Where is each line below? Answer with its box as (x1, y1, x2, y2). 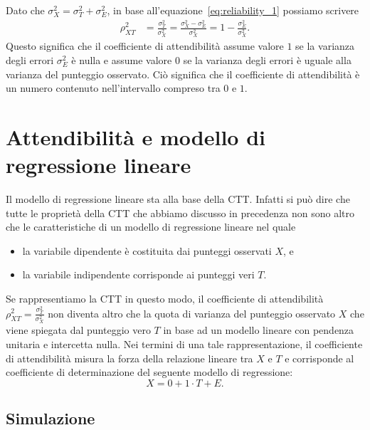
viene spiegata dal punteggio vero (6, 322, 151, 337)
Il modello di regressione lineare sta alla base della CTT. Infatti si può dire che (6, 192, 350, 206)
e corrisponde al (285, 350, 354, 365)
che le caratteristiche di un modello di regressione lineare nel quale (6, 219, 296, 234)
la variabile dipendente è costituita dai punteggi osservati (22, 243, 272, 258)
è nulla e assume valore (71, 52, 172, 67)
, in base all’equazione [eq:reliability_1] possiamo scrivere (107, 3, 359, 17)
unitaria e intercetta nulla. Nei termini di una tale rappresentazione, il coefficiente (6, 336, 363, 351)
